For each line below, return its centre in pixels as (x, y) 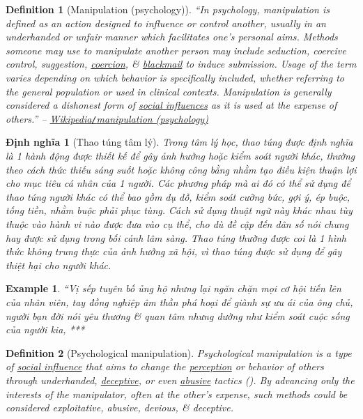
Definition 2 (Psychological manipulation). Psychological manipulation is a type (179, 352)
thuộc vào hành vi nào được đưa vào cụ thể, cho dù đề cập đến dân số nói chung (177, 223)
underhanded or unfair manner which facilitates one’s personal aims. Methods (172, 37)
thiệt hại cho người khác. (59, 265)
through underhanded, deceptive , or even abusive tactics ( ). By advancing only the (180, 380)
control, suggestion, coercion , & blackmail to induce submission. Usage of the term (181, 64)
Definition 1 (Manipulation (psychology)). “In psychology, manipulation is (168, 9)
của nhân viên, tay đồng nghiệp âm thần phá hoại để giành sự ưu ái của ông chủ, (179, 302)
